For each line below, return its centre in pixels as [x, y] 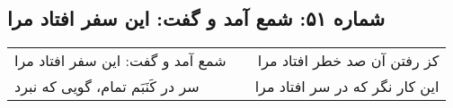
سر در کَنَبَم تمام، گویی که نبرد [107, 87]
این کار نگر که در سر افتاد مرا [347, 87]
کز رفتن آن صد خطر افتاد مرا [348, 61]
